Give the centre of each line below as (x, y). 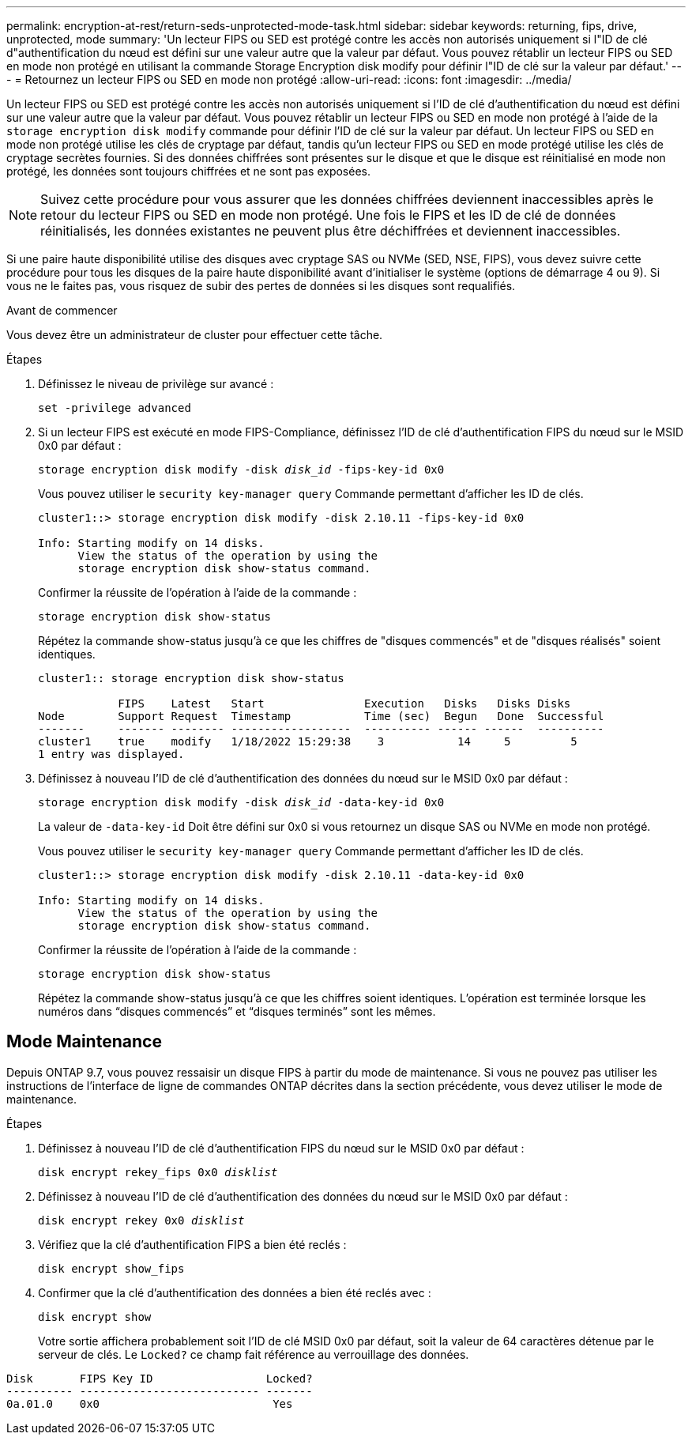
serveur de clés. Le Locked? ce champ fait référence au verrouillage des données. (254, 1354)
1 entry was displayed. (111, 754)
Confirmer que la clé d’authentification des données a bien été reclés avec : (235, 1292)
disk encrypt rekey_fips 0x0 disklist (158, 1172)
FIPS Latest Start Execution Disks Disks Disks (344, 704)
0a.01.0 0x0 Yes (150, 1403)
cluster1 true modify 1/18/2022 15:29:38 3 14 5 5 (308, 741)
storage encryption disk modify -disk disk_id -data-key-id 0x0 (241, 802)
